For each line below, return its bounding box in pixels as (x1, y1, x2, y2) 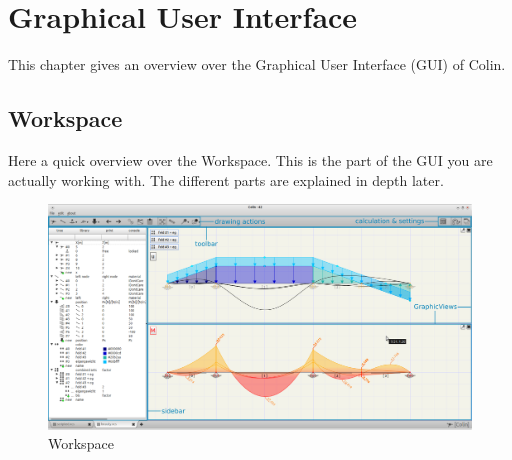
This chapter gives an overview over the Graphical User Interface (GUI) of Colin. (8, 54, 506, 75)
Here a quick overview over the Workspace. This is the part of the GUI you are (8, 149, 493, 170)
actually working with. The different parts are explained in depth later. (8, 169, 444, 190)
